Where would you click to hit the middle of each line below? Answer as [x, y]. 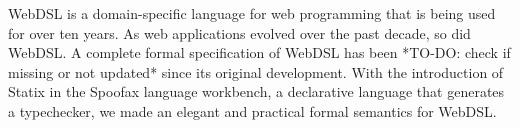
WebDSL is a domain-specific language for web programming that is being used [252, 13]
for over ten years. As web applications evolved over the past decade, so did [239, 32]
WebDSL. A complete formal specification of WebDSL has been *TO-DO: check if [259, 52]
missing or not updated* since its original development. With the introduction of [256, 71]
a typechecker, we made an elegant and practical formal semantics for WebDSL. [252, 110]
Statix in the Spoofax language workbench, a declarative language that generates [256, 91]
